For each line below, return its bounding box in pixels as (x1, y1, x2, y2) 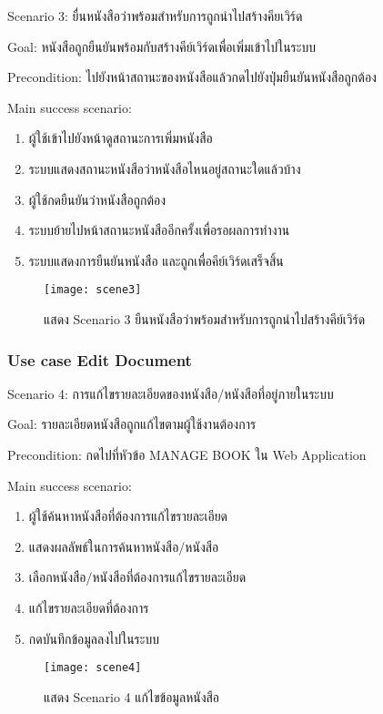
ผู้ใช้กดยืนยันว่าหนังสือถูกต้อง (28, 189, 166, 209)
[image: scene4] (44, 661, 142, 675)
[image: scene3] (44, 283, 142, 297)
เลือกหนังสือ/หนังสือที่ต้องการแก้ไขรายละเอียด (28, 567, 247, 586)
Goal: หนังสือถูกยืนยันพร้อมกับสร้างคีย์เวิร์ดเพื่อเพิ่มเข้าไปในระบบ (7, 36, 316, 56)
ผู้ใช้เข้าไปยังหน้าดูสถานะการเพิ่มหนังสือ (28, 128, 213, 148)
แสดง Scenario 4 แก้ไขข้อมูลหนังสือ (44, 687, 220, 706)
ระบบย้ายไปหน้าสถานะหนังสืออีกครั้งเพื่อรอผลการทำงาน (28, 220, 290, 240)
